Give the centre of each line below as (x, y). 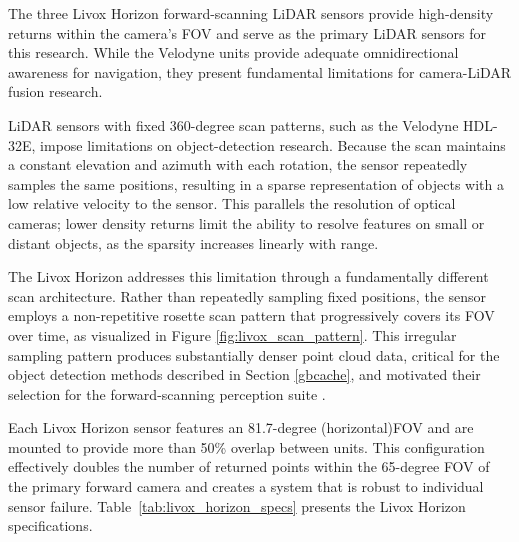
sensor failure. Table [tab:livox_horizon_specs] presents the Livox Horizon (237, 505)
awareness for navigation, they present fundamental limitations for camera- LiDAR (260, 71)
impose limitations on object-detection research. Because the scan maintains (273, 144)
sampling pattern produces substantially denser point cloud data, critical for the (254, 354)
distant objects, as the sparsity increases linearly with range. (193, 242)
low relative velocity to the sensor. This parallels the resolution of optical (232, 203)
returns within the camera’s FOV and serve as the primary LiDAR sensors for (247, 32)
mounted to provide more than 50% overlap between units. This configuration (246, 446)
